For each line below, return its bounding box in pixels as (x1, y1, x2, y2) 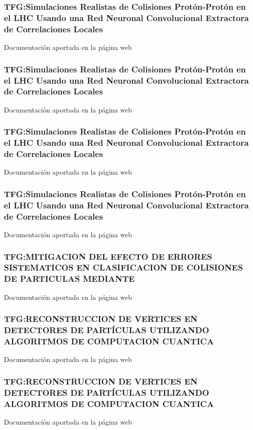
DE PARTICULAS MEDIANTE (4, 272, 135, 285)
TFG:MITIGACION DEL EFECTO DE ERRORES (4, 250, 212, 262)
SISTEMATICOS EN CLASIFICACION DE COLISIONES (4, 261, 243, 273)
